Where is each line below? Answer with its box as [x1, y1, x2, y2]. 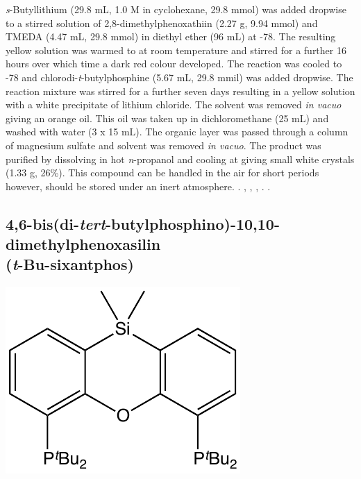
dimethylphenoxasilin [6, 233, 161, 255]
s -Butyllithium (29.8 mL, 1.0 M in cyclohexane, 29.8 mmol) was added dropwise [6, 2, 346, 16]
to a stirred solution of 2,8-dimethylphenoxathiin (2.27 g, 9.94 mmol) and [6, 15, 318, 30]
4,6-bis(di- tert [6, 212, 106, 234]
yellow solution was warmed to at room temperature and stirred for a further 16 [6, 42, 346, 57]
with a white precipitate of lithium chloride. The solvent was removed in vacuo [6, 97, 342, 112]
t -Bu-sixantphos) [12, 253, 134, 275]
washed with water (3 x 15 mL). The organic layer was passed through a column [6, 124, 349, 139]
